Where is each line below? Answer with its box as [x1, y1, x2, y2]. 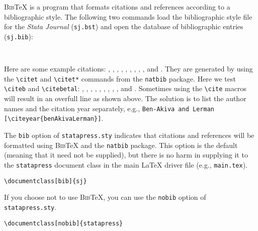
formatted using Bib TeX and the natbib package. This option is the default [4, 139, 238, 150]
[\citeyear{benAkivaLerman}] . [4, 113, 104, 123]
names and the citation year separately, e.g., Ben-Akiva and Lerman [4, 103, 214, 113]
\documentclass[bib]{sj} [4, 177, 87, 185]
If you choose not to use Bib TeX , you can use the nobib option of [4, 192, 206, 202]
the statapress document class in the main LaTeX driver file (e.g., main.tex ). [4, 159, 247, 170]
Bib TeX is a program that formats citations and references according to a [4, 2, 230, 12]
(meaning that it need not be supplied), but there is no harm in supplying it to [4, 149, 248, 160]
